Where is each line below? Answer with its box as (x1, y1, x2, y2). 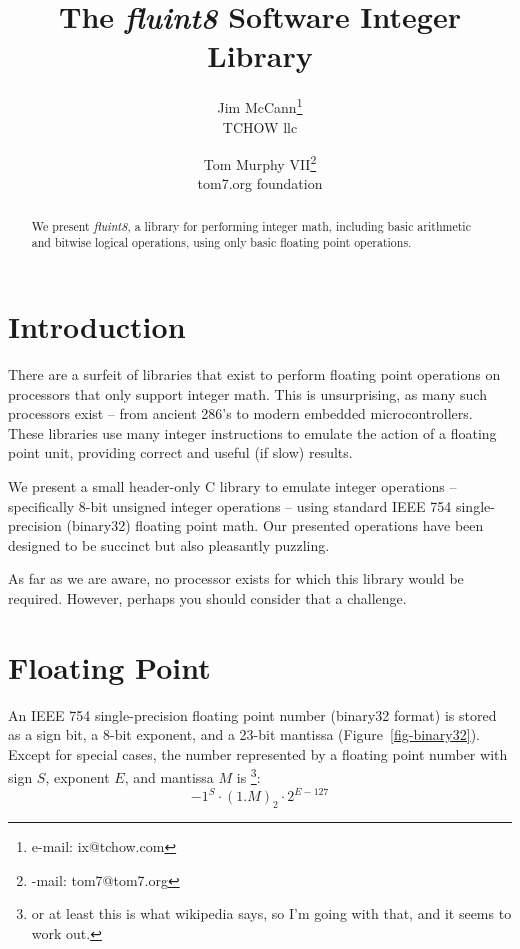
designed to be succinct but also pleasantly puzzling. (8, 534, 330, 555)
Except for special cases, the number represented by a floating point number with (8, 743, 508, 764)
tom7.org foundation (197, 173, 323, 194)
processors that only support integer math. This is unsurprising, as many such (8, 383, 487, 404)
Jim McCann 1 (217, 94, 303, 117)
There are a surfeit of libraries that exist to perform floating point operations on (8, 364, 501, 385)
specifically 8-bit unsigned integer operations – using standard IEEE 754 (8, 495, 452, 516)
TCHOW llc (222, 116, 298, 137)
